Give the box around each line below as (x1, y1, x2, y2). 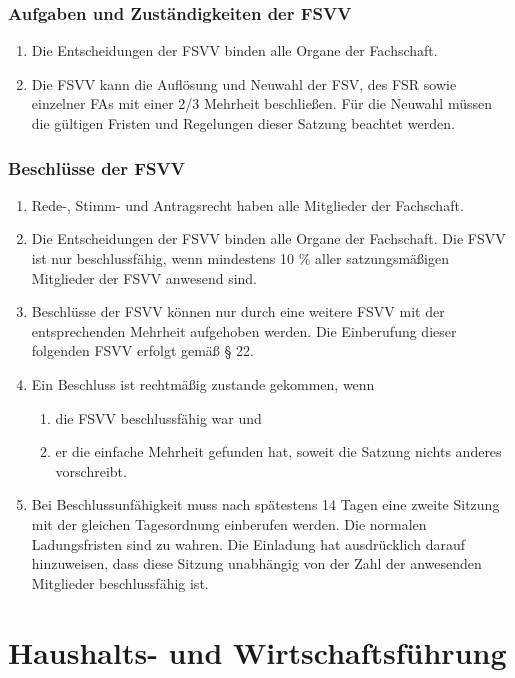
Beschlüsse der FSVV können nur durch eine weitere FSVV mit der (31, 301, 445, 322)
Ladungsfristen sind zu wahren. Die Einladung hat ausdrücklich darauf (31, 533, 465, 554)
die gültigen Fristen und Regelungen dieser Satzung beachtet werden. (31, 113, 455, 133)
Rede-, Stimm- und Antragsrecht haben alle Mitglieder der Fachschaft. (31, 194, 464, 215)
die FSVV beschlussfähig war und (55, 407, 262, 428)
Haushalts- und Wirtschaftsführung (8, 631, 507, 672)
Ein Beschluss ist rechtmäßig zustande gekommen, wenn (31, 373, 375, 394)
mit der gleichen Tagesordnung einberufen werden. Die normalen (31, 513, 427, 534)
